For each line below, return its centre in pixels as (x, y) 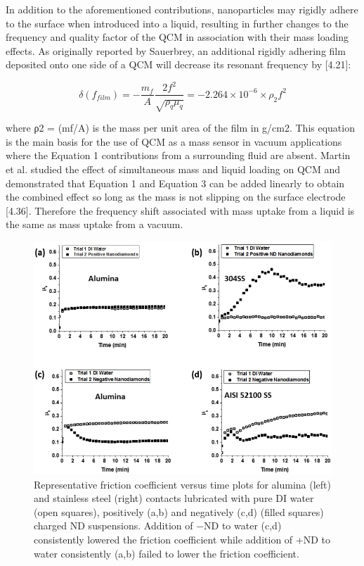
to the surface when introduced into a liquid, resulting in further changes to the (177, 23)
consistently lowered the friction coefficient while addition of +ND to (182, 539)
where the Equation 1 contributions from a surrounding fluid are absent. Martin (178, 155)
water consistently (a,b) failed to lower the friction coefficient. (167, 553)
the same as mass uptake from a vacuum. (95, 224)
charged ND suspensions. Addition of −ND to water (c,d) (158, 526)
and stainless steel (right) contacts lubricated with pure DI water (174, 498)
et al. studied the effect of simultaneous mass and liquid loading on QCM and (173, 169)
